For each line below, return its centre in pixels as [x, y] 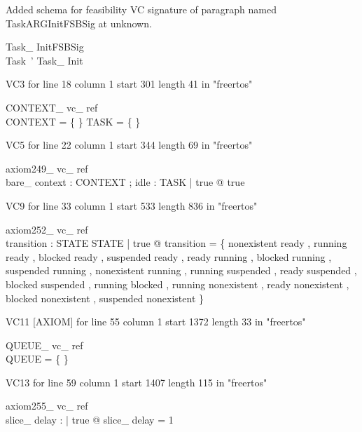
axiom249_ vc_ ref [47, 168]
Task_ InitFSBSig [45, 47]
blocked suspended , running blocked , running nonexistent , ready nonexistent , [177, 284]
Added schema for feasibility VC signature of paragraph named [141, 9]
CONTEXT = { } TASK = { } [73, 121]
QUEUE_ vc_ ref [44, 345]
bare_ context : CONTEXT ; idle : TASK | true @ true [125, 182]
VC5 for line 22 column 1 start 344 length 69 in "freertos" [129, 145]
